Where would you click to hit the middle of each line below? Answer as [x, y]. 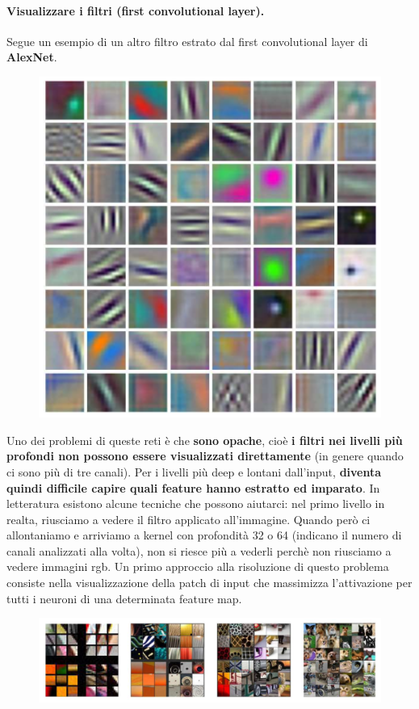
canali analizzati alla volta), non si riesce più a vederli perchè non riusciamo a [199, 550]
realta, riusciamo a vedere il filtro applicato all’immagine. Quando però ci [189, 519]
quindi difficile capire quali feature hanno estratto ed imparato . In [193, 487]
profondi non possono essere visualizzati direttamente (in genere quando [205, 456]
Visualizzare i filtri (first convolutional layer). [136, 10]
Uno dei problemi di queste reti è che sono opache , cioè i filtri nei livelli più [205, 440]
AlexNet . [32, 57]
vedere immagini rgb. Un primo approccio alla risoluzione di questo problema [198, 566]
